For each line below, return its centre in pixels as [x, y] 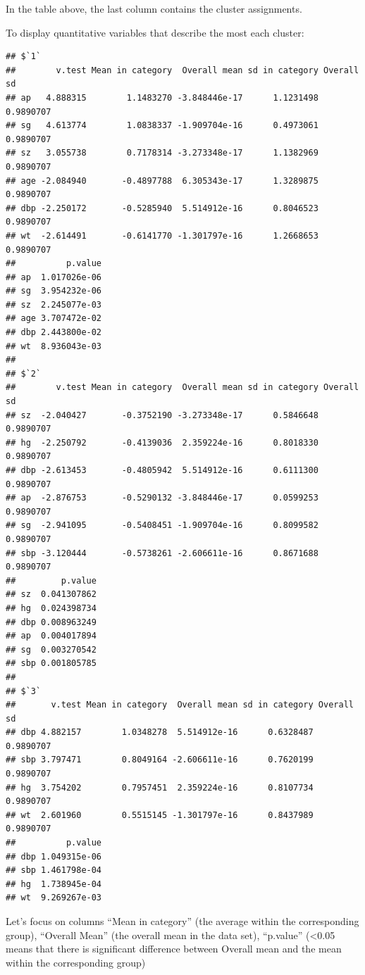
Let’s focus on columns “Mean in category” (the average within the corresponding [182, 921]
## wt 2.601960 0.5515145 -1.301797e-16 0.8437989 [160, 815]
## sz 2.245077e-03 [54, 304]
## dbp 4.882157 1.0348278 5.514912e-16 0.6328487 [160, 732]
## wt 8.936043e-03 [54, 346]
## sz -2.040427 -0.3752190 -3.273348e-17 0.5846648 [162, 415]
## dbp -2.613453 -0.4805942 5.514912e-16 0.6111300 [162, 470]
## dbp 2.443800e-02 [54, 333]
